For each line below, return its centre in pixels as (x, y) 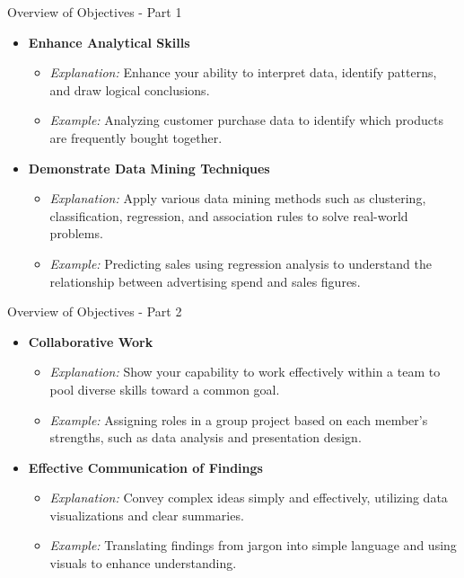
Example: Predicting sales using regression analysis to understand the (241, 263)
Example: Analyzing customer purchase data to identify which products (246, 120)
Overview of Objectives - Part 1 (95, 12)
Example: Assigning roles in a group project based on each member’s (239, 419)
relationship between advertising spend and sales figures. (205, 281)
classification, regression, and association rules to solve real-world (229, 215)
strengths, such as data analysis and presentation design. (206, 437)
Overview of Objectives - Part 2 (95, 311)
